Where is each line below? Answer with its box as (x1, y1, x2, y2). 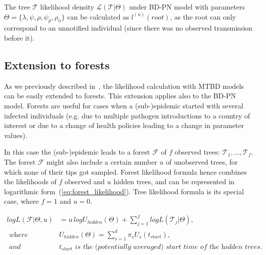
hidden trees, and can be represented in (113, 176, 234, 187)
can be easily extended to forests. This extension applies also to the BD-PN (4, 90, 236, 101)
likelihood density (40, 2, 94, 12)
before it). (4, 32, 35, 43)
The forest (4, 156, 36, 167)
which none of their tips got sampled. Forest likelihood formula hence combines (4, 166, 247, 177)
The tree (4, 2, 31, 12)
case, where (4, 196, 39, 206)
